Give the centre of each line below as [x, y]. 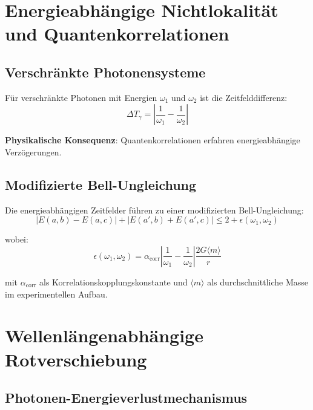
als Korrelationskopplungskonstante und [114, 281]
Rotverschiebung [76, 359]
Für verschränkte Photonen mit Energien [81, 97]
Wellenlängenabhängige [104, 335]
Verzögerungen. [33, 151]
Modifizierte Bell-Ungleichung [101, 184]
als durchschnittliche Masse [258, 281]
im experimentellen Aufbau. [56, 294]
